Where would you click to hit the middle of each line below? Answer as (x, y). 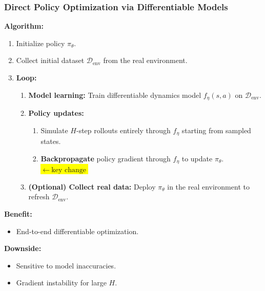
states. (51, 141)
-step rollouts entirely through (123, 130)
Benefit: (18, 213)
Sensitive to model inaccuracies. (66, 265)
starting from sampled (216, 130)
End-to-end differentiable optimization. (77, 231)
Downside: (23, 248)
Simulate (54, 130)
